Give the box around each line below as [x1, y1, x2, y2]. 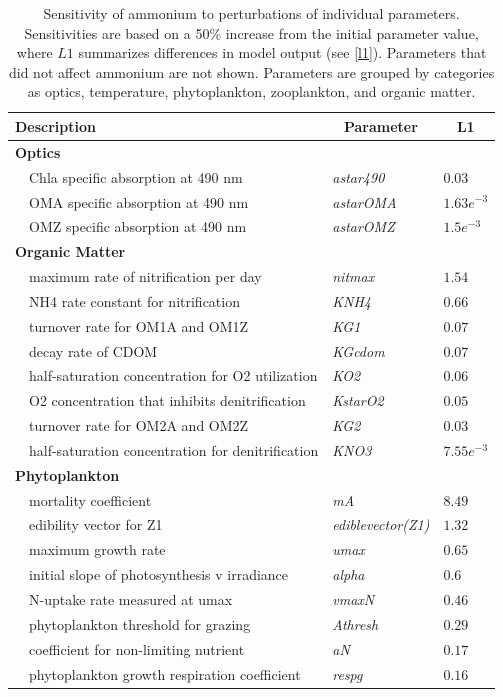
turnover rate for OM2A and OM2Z [28, 415, 249, 436]
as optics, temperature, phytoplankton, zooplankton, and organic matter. [27, 81, 476, 102]
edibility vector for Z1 [28, 514, 163, 535]
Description [15, 115, 97, 136]
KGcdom [332, 340, 385, 361]
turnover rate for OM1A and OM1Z [28, 315, 249, 336]
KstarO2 [332, 390, 384, 411]
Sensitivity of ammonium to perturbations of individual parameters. [43, 3, 460, 23]
